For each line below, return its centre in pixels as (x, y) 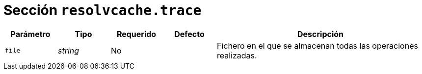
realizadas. (237, 55)
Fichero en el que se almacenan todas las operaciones (317, 46)
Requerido (136, 34)
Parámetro (30, 34)
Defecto (189, 34)
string (69, 50)
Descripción (320, 34)
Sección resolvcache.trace (103, 10)
